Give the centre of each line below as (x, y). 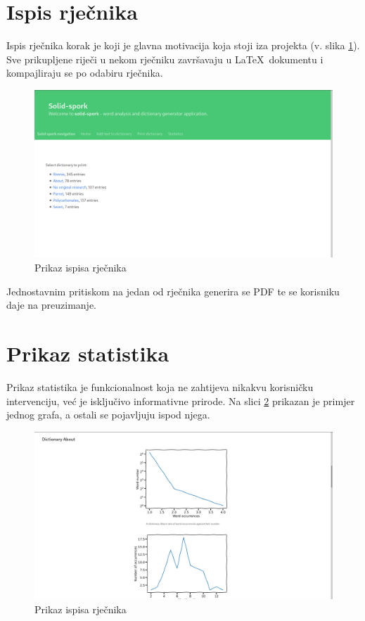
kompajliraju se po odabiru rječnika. (85, 73)
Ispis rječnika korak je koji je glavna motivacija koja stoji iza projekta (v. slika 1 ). (183, 45)
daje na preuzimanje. (52, 305)
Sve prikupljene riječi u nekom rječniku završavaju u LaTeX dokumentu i (165, 59)
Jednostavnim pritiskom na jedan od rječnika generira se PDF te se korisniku (173, 291)
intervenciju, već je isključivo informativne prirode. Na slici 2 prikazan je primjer (181, 401)
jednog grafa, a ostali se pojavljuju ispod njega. (108, 415)
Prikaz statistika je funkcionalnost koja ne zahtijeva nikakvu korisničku (160, 386)
